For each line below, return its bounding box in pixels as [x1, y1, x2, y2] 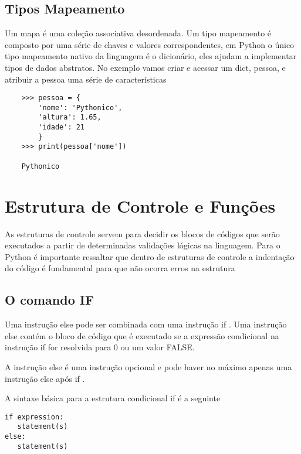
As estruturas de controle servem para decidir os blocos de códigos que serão [5, 227, 280, 240]
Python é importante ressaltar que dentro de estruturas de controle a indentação [5, 250, 295, 262]
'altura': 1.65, [38, 113, 102, 122]
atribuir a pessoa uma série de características [5, 73, 167, 85]
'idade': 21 [38, 123, 85, 132]
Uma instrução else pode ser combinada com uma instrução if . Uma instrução [5, 318, 287, 330]
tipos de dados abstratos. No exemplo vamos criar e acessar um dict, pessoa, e [5, 61, 286, 73]
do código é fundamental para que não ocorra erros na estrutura [5, 262, 235, 274]
